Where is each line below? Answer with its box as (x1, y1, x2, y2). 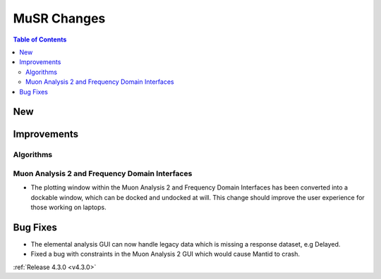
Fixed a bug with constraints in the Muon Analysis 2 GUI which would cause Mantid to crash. (30, 250, 300, 259)
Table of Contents (13, 35, 67, 44)
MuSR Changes (13, 11, 106, 26)
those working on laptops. (30, 203, 107, 211)
